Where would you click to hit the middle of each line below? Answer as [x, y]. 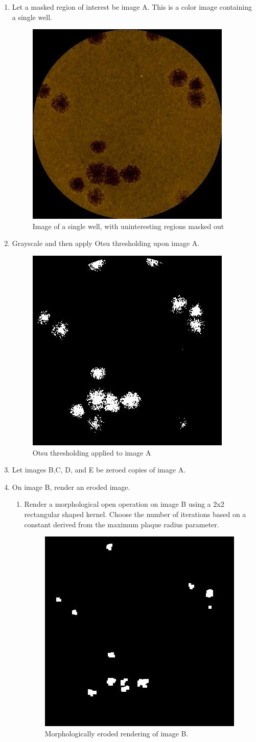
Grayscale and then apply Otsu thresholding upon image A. [106, 243]
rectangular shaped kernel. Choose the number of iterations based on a [135, 514]
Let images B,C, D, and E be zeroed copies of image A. [99, 470]
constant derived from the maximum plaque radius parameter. [122, 524]
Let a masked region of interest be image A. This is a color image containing [132, 7]
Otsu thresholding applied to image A [92, 452]
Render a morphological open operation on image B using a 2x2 [124, 504]
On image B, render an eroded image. [71, 487]
